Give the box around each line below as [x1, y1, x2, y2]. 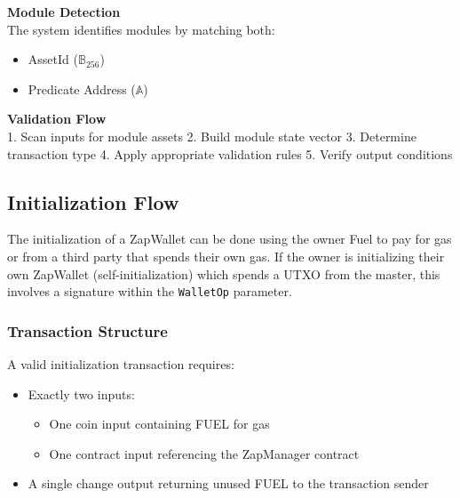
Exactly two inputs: [28, 384, 135, 403]
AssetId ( [28, 50, 78, 68]
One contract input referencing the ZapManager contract [49, 444, 360, 462]
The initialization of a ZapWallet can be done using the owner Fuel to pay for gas [7, 229, 452, 248]
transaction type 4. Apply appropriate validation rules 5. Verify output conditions [7, 144, 453, 163]
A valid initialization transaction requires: [7, 355, 234, 373]
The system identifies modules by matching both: [7, 20, 275, 38]
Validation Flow [7, 109, 107, 128]
